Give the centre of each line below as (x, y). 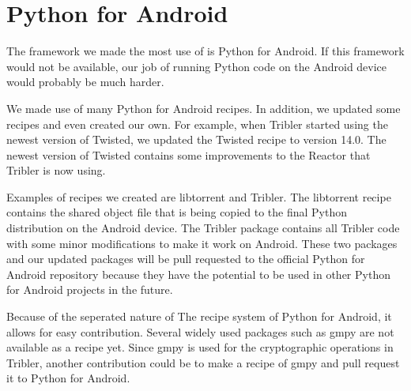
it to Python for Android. (68, 378)
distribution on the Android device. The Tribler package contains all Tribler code (203, 228)
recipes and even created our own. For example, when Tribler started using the (197, 124)
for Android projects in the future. (90, 289)
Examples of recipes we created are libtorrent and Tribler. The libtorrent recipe (199, 196)
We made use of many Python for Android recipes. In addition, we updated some (204, 108)
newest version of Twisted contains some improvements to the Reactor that (189, 154)
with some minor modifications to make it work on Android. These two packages (202, 243)
